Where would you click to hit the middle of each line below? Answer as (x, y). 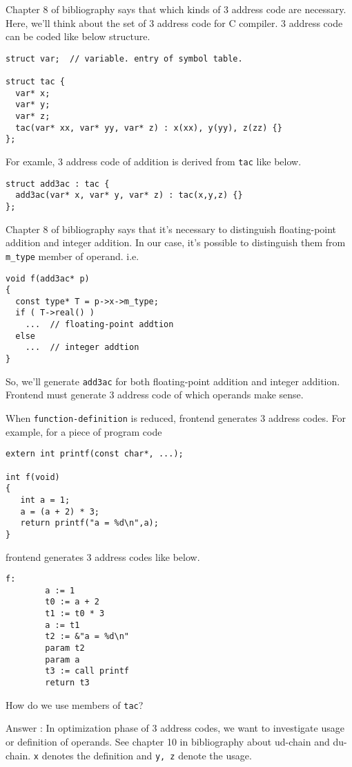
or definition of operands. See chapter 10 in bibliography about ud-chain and (168, 741)
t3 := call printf (87, 671)
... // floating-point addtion (99, 325)
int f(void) (33, 477)
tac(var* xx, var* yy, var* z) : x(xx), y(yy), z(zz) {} (149, 128)
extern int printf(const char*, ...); (95, 454)
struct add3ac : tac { (58, 184)
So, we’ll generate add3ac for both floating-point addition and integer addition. (173, 381)
